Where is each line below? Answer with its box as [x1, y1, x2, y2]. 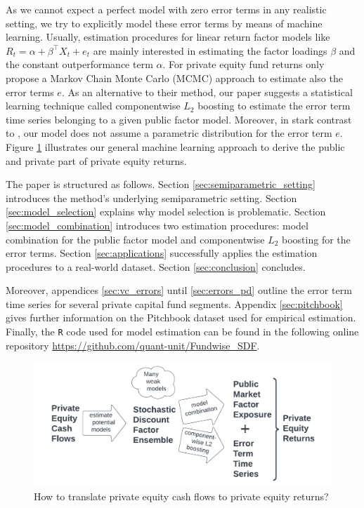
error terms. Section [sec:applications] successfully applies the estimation [6, 246, 318, 260]
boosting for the [282, 232, 351, 246]
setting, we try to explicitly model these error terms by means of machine [6, 15, 323, 30]
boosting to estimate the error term [197, 98, 351, 113]
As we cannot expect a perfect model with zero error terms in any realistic [6, 2, 327, 16]
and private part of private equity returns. [6, 153, 187, 168]
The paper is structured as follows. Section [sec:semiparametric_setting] [6, 177, 316, 192]
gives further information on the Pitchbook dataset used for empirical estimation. [6, 310, 356, 325]
